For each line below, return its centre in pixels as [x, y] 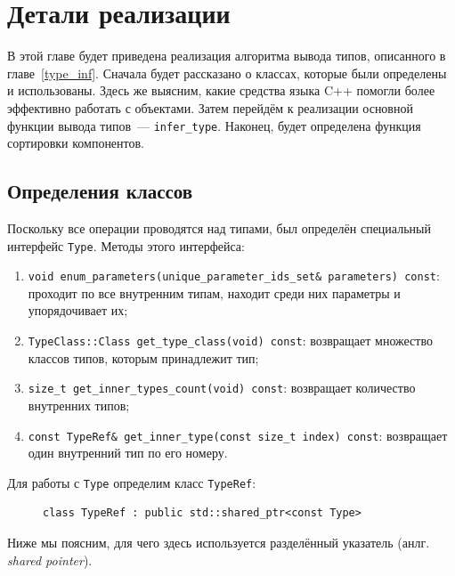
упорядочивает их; [78, 310]
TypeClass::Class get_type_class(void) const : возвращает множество [230, 341]
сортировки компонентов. [76, 143]
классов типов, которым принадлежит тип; [143, 357]
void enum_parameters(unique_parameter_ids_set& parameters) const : [234, 276]
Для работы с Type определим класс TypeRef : [132, 482]
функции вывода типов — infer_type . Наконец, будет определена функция [214, 125]
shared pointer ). [50, 560]
